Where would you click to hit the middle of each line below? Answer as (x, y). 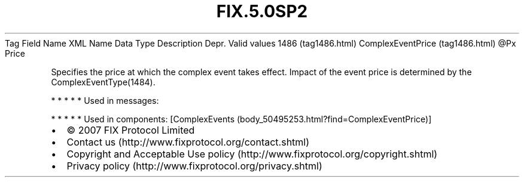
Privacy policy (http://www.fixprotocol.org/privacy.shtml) (194, 166)
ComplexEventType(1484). (103, 82)
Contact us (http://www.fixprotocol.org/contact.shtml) (188, 142)
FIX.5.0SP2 (262, 11)
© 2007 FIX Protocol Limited (131, 130)
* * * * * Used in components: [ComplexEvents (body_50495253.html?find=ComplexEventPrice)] (241, 119)
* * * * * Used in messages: (105, 100)
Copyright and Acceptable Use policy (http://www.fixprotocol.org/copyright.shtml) (252, 154)
